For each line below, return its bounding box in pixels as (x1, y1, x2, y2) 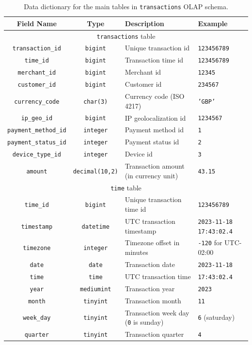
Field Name (16, 18, 57, 28)
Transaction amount (125, 161, 185, 171)
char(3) (83, 98, 108, 105)
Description (125, 18, 164, 28)
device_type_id (12, 151, 61, 158)
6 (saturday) (198, 312, 235, 322)
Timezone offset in (125, 237, 180, 248)
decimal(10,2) (73, 168, 118, 175)
